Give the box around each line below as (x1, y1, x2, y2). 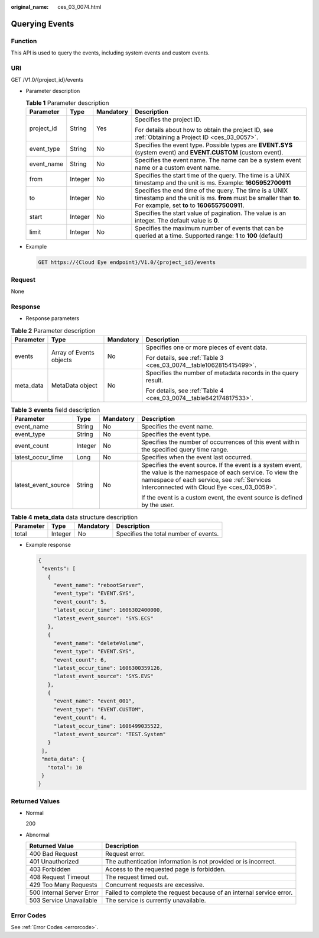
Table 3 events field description (11, 406, 100, 414)
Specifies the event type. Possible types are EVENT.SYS (135, 141, 293, 149)
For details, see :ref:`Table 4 (145, 386, 224, 395)
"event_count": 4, (53, 714, 108, 721)
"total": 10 (47, 764, 82, 771)
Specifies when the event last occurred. (141, 453, 252, 462)
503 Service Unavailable (29, 897, 97, 905)
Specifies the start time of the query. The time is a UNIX (135, 172, 290, 180)
